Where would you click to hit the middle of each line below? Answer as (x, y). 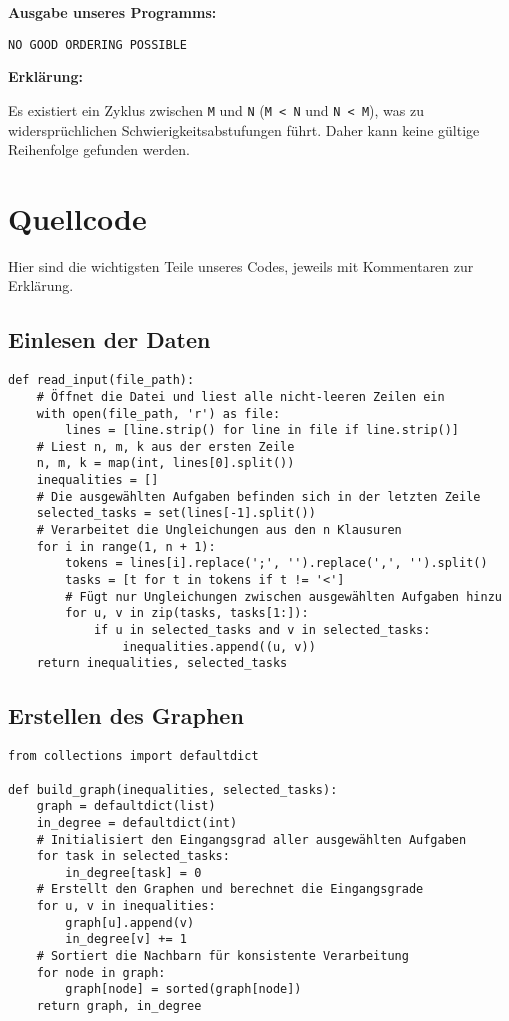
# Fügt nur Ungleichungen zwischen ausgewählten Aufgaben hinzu (283, 596)
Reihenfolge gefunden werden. (99, 149)
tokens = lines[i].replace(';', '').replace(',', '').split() (276, 563)
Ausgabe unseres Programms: (112, 12)
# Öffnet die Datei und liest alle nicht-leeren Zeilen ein (240, 396)
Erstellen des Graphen (126, 715)
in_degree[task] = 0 (133, 872)
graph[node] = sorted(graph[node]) (183, 989)
